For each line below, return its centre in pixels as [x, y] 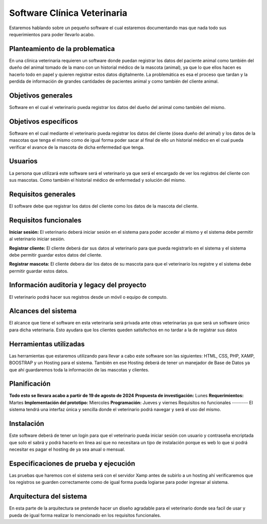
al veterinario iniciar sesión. [37, 239]
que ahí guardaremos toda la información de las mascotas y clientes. [79, 369]
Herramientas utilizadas [47, 344]
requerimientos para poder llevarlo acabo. [52, 34]
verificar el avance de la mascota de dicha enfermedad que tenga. [77, 147]
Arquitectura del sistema [48, 497]
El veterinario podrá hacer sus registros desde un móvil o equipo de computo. [89, 297]
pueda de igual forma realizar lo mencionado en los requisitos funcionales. [85, 515]
